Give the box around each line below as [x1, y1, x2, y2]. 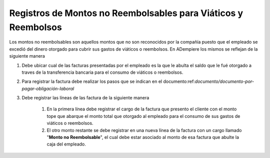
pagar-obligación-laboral [21, 85, 74, 91]
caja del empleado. [46, 141, 86, 147]
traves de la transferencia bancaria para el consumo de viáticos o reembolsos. [21, 69, 183, 75]
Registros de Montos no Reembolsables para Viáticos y [9, 8, 243, 19]
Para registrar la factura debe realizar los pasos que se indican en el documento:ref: [21, 78, 195, 85]
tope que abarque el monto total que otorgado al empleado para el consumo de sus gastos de [46, 113, 240, 119]
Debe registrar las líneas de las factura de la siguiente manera [21, 95, 149, 101]
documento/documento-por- [194, 78, 254, 85]
